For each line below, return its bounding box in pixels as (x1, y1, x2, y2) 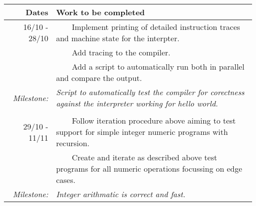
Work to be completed (56, 6, 145, 18)
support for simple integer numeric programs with (56, 126, 228, 137)
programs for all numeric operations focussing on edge (56, 163, 242, 174)
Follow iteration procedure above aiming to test (71, 115, 236, 126)
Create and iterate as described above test (71, 152, 217, 163)
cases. (56, 174, 76, 185)
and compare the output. (56, 72, 142, 83)
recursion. (56, 137, 90, 149)
